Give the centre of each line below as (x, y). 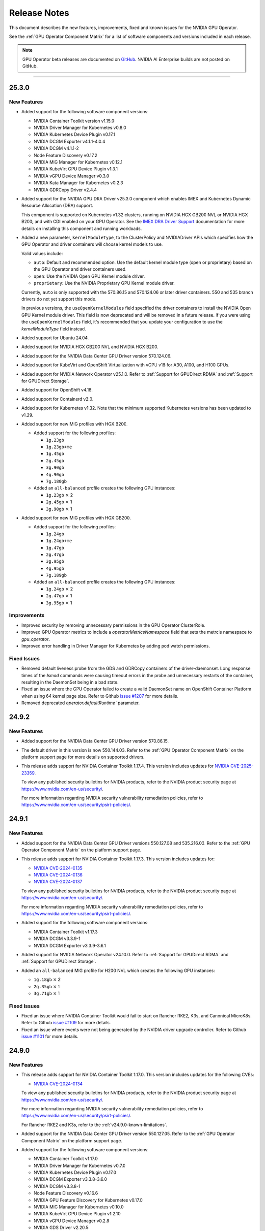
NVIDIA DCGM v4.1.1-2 (56, 148)
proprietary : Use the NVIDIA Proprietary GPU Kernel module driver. (104, 283)
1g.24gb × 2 (59, 589)
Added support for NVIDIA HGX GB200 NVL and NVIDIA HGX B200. (90, 347)
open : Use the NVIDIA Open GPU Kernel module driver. (89, 276)
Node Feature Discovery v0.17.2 (66, 155)
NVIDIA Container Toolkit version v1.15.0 (74, 121)
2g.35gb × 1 (47, 986)
